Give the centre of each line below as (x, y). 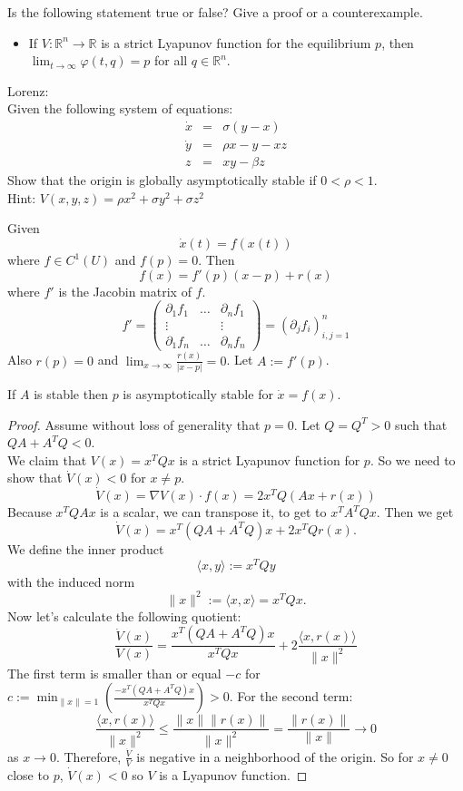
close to (28, 774)
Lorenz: (28, 90)
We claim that (47, 459)
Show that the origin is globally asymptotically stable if (162, 180)
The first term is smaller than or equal (114, 673)
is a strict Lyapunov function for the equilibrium (236, 42)
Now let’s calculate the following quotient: (124, 615)
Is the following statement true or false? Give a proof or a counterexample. (215, 12)
